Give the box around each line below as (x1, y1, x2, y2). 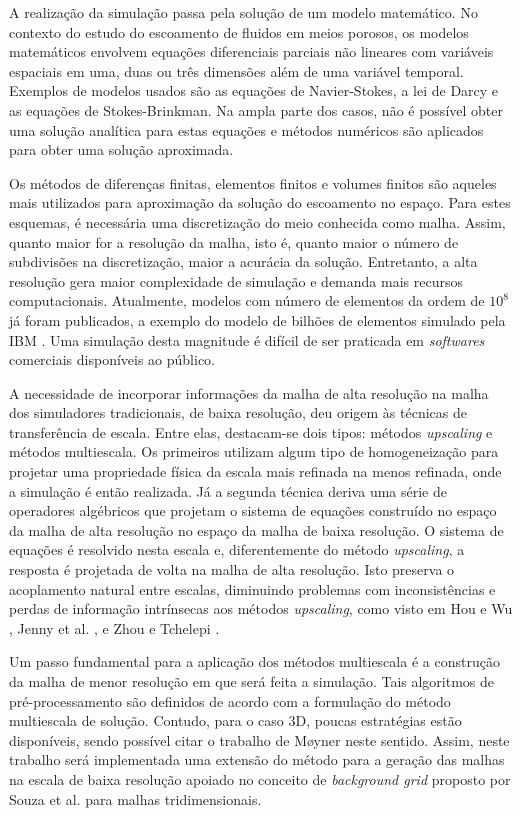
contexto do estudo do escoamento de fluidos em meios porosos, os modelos (9, 21, 469, 42)
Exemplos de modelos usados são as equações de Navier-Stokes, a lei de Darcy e (9, 80, 499, 101)
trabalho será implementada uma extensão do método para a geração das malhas (9, 749, 505, 770)
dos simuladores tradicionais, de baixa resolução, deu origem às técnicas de (9, 402, 467, 423)
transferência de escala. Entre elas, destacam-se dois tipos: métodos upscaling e (9, 421, 493, 442)
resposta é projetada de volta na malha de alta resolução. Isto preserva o (9, 559, 455, 580)
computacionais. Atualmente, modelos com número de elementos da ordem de (9, 290, 485, 311)
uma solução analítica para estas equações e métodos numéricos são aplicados (9, 119, 484, 140)
